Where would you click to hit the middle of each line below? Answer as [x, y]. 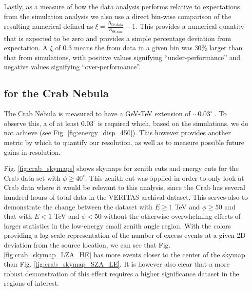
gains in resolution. [32, 152]
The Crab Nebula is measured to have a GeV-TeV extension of [97, 114]
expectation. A [26, 48]
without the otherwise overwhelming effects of [172, 216]
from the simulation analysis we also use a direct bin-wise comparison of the [118, 16]
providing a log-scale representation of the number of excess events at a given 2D [125, 235]
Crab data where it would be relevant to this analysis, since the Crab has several [125, 187]
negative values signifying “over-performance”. [72, 67]
